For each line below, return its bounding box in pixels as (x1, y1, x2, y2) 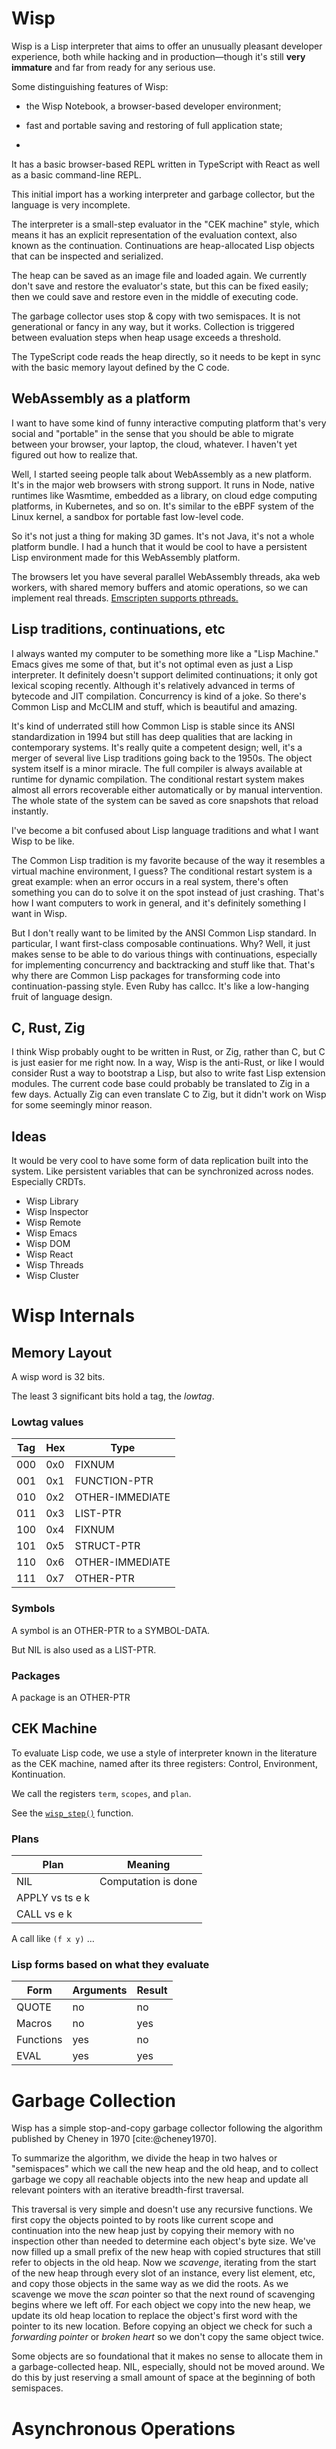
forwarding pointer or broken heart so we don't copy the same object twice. (11, 2331, 324, 2343)
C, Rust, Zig (11, 1019, 86, 1036)
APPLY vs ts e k (16, 1891, 91, 1905)
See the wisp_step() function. (11, 1807, 134, 1819)
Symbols (11, 1602, 56, 1616)
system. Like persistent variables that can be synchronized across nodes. (11, 1165, 314, 1177)
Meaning (127, 1858, 171, 1872)
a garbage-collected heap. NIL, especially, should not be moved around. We (11, 2361, 326, 2373)
